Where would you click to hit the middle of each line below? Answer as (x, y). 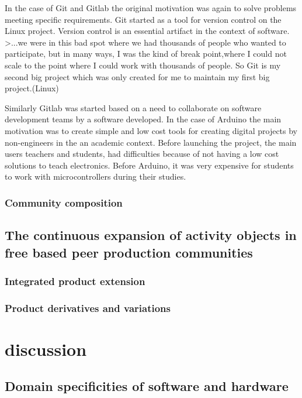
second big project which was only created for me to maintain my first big (137, 76)
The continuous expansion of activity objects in (151, 235)
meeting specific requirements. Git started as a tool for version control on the (143, 19)
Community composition (64, 202)
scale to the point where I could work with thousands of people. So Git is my (143, 65)
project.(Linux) (32, 88)
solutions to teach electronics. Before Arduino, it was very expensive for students (149, 165)
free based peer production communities (129, 252)
